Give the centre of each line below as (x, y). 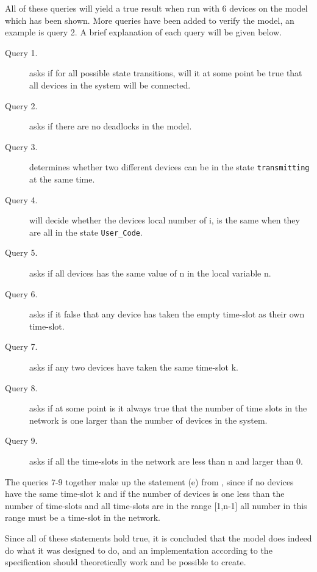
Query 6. (21, 293)
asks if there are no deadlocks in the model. (111, 126)
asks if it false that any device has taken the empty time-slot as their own (167, 314)
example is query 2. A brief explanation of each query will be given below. (144, 32)
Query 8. (21, 387)
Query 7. (21, 346)
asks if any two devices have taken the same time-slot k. (134, 367)
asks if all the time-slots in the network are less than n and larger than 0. (166, 461)
